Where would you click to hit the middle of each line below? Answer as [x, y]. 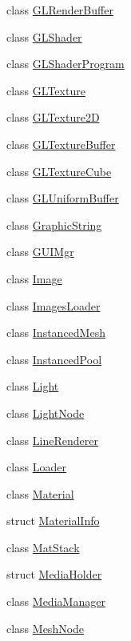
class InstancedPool [54, 359]
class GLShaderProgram [65, 64]
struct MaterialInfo [53, 521]
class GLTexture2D [53, 117]
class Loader [37, 467]
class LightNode [46, 413]
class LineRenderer [52, 440]
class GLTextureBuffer [61, 144]
